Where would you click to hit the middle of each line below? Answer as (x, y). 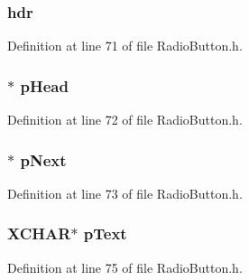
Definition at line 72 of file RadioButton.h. (125, 120)
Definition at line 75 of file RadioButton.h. (125, 267)
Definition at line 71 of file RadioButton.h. (125, 46)
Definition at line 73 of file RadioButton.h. (125, 193)
